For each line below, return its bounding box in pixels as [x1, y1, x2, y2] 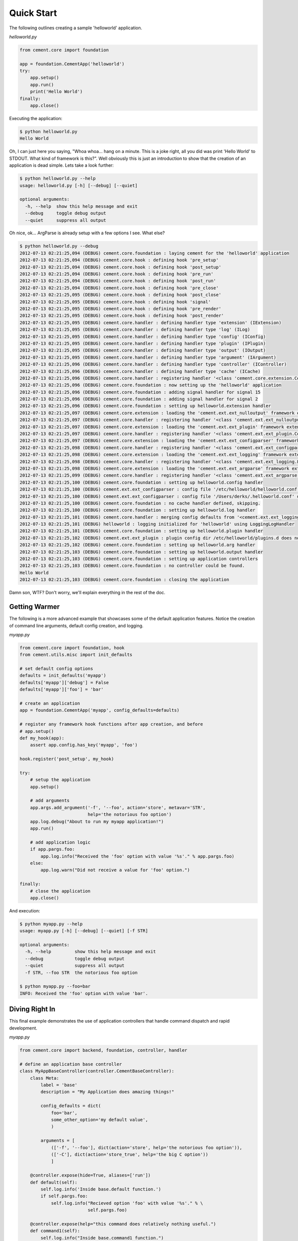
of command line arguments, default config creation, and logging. [9, 622, 144, 628]
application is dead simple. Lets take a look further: [9, 162, 114, 168]
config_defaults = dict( [40, 1103, 101, 1109]
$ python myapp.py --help [19, 921, 83, 927]
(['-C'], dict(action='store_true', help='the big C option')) [51, 1152, 209, 1157]
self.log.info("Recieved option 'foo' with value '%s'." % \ [51, 1200, 203, 1206]
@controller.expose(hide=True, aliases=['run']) [30, 1172, 151, 1178]
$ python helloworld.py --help [19, 176, 96, 181]
